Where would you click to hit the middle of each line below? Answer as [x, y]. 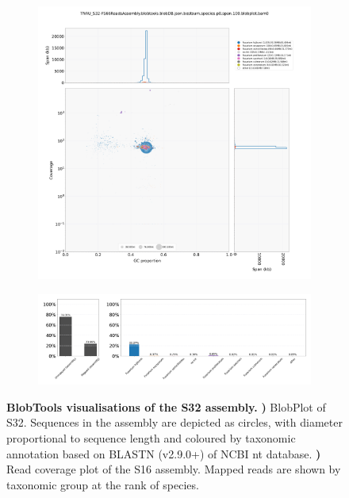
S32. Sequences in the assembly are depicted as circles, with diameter [174, 422]
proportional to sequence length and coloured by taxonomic [151, 437]
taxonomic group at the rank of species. [103, 484]
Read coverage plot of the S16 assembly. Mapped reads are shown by [174, 469]
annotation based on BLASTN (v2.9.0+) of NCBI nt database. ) [164, 453]
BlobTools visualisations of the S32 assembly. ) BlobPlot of [166, 406]
